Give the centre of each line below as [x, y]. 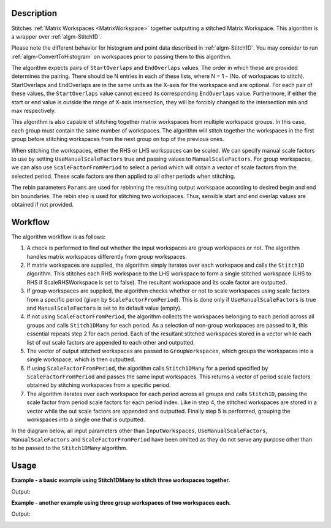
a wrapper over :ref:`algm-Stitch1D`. [56, 36]
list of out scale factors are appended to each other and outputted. [111, 342]
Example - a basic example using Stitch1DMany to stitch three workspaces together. [121, 480]
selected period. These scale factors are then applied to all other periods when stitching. [123, 176]
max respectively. [34, 111]
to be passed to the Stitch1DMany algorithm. [70, 448]
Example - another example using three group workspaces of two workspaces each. [121, 502]
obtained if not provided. [42, 204]
